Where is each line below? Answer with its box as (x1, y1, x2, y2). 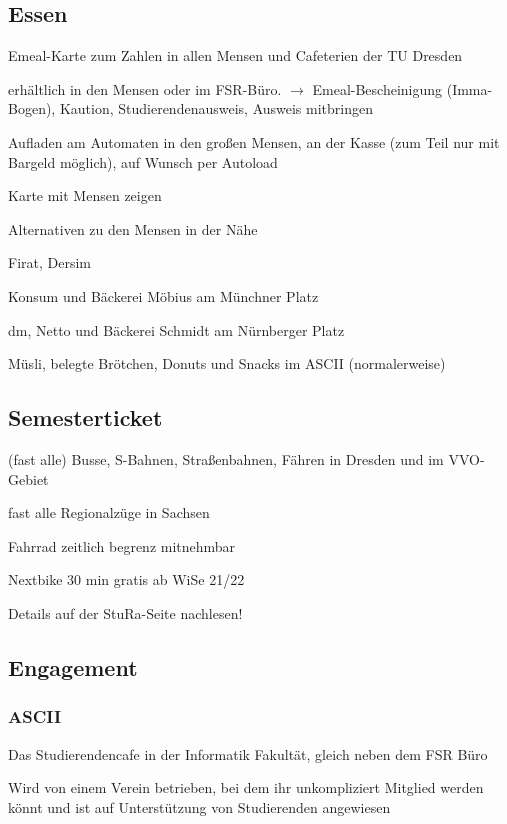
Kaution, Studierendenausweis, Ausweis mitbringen (59, 98, 373, 119)
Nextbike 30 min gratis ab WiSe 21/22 (8, 569, 245, 590)
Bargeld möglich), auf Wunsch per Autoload (8, 151, 278, 172)
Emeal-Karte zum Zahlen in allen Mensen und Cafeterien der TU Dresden (8, 45, 463, 66)
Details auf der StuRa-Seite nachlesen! (8, 602, 243, 623)
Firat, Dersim (8, 252, 91, 273)
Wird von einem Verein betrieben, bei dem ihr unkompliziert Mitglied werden (8, 777, 484, 798)
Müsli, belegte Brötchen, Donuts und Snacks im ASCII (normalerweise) (8, 353, 446, 374)
